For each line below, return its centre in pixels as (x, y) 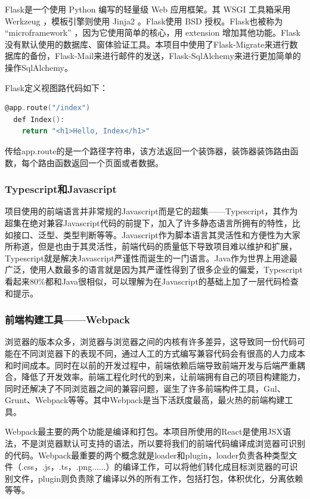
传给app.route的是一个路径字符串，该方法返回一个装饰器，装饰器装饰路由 (148, 150)
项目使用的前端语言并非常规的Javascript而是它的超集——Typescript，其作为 (151, 211)
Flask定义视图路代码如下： (56, 87)
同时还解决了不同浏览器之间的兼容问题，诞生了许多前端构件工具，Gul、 (145, 388)
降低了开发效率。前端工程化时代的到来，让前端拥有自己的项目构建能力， (163, 377)
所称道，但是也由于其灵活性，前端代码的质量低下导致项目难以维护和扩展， (151, 246)
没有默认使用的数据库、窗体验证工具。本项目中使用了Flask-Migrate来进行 (147, 44)
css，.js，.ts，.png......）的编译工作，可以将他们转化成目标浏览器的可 (156, 467)
